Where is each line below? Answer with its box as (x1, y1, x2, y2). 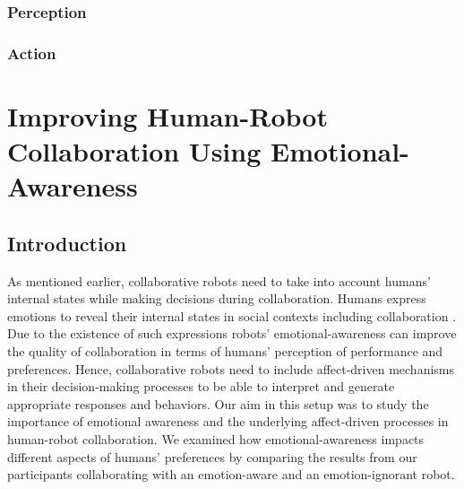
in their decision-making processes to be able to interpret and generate (7, 377, 395, 396)
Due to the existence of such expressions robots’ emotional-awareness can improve (7, 324, 457, 343)
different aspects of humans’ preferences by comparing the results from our (7, 447, 417, 466)
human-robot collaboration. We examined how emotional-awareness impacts (7, 429, 425, 448)
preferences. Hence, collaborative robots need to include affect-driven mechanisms (7, 359, 455, 378)
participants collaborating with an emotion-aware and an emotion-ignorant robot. (7, 465, 455, 484)
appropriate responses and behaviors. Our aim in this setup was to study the (7, 394, 429, 413)
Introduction (7, 229, 127, 257)
